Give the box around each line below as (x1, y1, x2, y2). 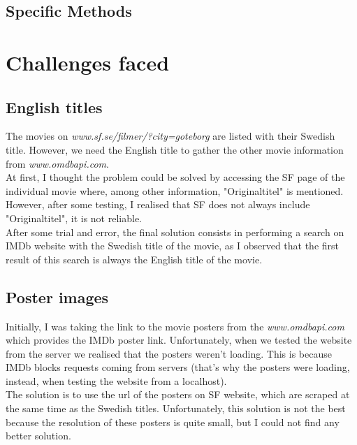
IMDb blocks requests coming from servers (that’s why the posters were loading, (6, 360, 350, 374)
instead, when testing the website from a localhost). (6, 373, 227, 388)
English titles (6, 96, 103, 117)
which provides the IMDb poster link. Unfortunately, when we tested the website (6, 333, 352, 347)
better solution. (6, 428, 71, 443)
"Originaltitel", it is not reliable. (6, 210, 142, 225)
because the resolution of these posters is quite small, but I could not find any (6, 414, 340, 429)
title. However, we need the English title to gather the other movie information (6, 142, 344, 156)
